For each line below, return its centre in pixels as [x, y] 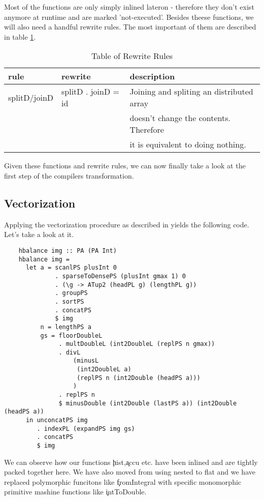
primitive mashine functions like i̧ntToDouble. [75, 492]
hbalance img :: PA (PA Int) [68, 251]
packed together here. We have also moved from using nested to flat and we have [130, 472]
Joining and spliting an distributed [191, 92]
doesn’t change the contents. [180, 118]
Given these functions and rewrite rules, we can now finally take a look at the [125, 166]
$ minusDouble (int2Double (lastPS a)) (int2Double [148, 403]
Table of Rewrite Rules [132, 56]
